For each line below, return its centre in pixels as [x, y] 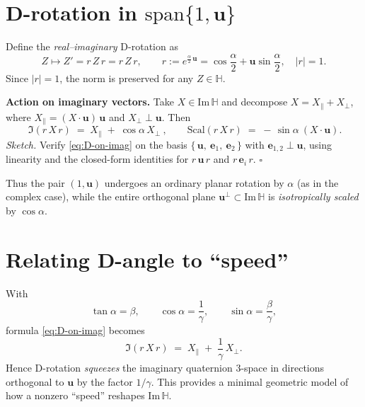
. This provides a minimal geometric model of [250, 381]
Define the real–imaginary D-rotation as [92, 46]
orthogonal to [35, 381]
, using [317, 144]
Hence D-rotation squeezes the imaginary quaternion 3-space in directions [165, 367]
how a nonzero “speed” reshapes [75, 395]
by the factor [105, 381]
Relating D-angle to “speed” [147, 259]
